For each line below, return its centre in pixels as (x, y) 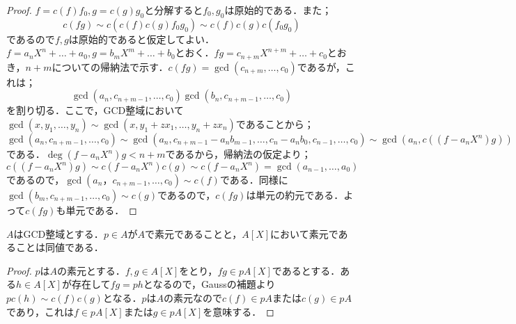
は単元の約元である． (295, 195)
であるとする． (306, 270)
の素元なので (193, 298)
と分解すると (174, 10)
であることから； (275, 124)
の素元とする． (91, 270)
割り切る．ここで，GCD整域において (100, 110)
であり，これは (40, 311)
